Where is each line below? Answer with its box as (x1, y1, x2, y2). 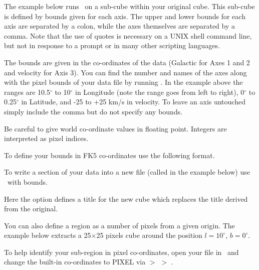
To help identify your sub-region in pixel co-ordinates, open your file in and (4, 246, 239, 257)
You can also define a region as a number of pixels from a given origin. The (4, 220, 235, 230)
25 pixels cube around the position (96, 230, 202, 240)
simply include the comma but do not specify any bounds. (4, 106, 183, 116)
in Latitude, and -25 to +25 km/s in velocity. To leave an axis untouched (21, 96, 245, 107)
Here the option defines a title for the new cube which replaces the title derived (4, 193, 248, 204)
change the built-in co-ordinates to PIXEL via (4, 256, 146, 267)
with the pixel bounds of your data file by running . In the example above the (4, 77, 243, 87)
